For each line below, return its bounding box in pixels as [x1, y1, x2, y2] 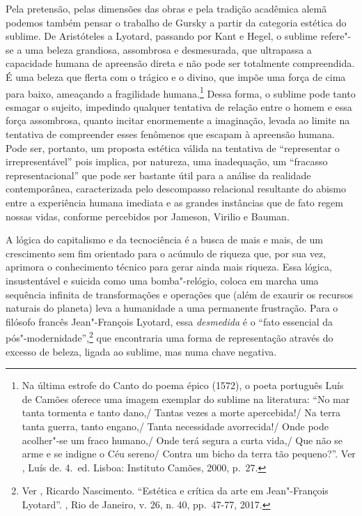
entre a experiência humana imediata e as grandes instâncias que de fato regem [6, 195, 343, 209]
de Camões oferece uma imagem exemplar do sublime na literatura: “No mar [22, 391, 350, 406]
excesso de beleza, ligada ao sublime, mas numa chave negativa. [6, 344, 277, 358]
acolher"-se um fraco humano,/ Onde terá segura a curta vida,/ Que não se [22, 432, 343, 447]
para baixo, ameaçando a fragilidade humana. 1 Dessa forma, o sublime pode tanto [6, 84, 356, 100]
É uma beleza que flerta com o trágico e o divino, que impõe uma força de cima [6, 69, 346, 84]
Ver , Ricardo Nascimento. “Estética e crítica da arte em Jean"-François [22, 483, 329, 498]
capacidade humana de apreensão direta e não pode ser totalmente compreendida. [6, 56, 355, 70]
